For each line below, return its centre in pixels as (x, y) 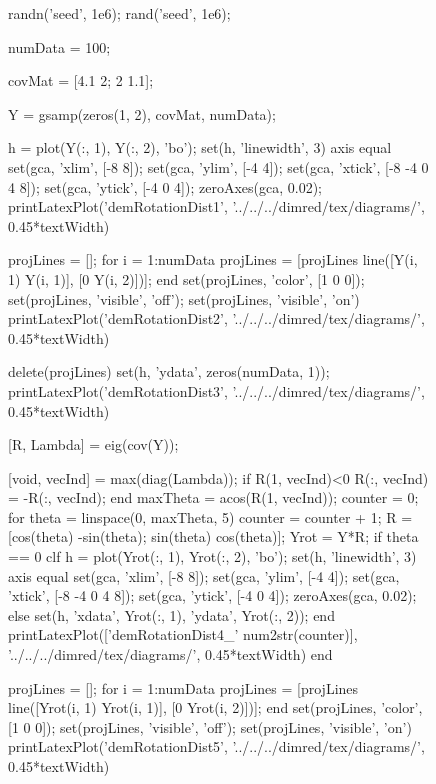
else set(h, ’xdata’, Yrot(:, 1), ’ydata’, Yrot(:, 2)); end (171, 614)
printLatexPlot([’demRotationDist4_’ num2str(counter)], (183, 634)
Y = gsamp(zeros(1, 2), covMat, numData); (142, 113)
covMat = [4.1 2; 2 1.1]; (81, 80)
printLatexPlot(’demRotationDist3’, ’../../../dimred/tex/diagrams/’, (216, 390)
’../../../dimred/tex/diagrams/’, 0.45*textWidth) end (170, 654)
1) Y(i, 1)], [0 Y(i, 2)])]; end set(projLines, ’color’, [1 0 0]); (186, 278)
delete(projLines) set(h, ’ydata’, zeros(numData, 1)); (169, 371)
